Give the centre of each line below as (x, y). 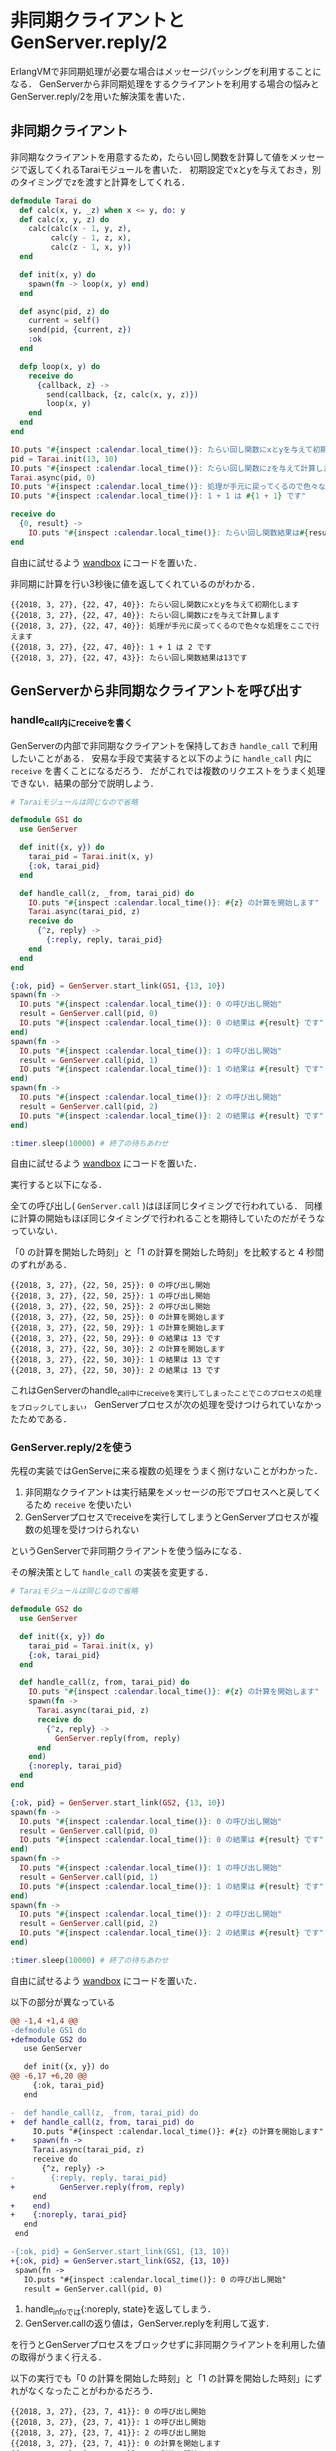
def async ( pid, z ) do (64, 311)
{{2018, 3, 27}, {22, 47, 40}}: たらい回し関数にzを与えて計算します (145, 615)
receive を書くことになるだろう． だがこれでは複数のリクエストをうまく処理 (168, 770)
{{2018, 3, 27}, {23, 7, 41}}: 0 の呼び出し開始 (108, 2412)
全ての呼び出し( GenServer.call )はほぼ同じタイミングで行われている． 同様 (166, 1206)
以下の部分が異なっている (63, 2002)
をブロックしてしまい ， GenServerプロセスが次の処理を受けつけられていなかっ (166, 1406)
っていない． (36, 1231)
